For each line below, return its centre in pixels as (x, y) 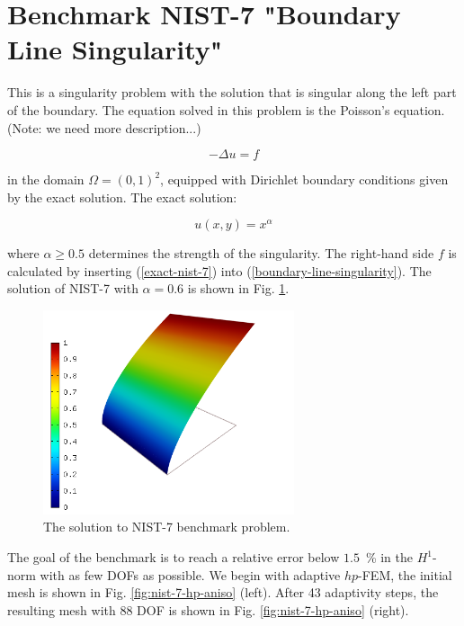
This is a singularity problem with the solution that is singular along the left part (232, 92)
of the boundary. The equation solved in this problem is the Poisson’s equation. (226, 109)
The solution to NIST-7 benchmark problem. (167, 527)
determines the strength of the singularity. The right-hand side (261, 253)
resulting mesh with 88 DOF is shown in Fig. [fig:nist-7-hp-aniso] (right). (208, 609)
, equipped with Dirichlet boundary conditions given (304, 179)
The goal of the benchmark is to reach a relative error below (174, 557)
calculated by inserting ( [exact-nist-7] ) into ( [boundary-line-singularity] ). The (219, 270)
